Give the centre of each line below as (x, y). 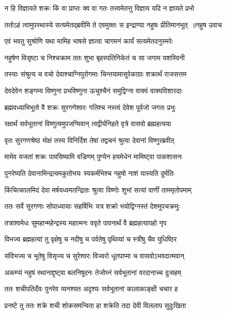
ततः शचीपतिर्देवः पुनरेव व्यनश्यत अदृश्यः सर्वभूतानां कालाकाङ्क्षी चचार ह (91, 289)
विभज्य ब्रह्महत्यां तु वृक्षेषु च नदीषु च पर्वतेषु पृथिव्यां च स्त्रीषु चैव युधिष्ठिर (91, 239)
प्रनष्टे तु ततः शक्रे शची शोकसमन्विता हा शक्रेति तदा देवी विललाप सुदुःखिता (95, 305)
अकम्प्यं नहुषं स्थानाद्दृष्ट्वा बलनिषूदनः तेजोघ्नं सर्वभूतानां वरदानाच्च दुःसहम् (93, 272)
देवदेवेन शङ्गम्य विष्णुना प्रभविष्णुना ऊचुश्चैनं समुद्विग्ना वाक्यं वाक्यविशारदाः (93, 90)
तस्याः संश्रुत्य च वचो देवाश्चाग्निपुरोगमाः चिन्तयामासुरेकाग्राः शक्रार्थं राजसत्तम (96, 74)
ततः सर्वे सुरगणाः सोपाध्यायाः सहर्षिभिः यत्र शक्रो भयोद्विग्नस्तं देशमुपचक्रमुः (92, 206)
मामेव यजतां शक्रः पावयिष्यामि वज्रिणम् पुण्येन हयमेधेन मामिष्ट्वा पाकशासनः (93, 157)
